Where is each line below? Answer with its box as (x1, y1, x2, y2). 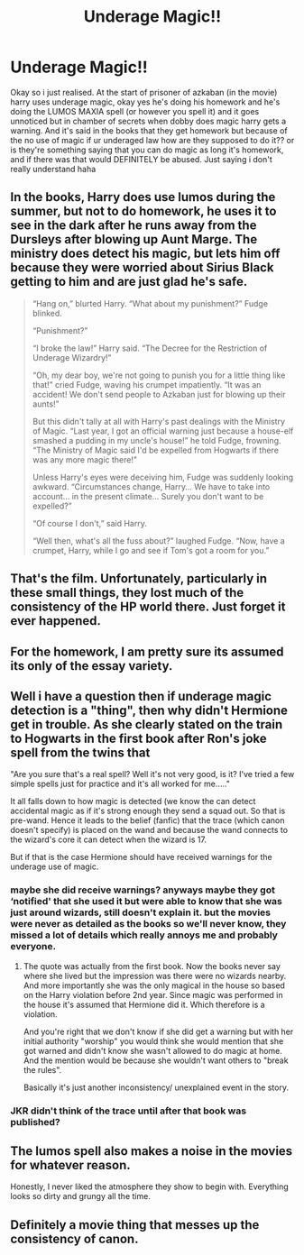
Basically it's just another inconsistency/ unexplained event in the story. (23, 1082, 290, 1093)
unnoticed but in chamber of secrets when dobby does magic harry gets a (10, 115, 287, 126)
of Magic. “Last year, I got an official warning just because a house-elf (32, 426, 294, 436)
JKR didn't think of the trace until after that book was (10, 1104, 247, 1117)
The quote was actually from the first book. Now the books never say (23, 960, 281, 971)
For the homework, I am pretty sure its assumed (10, 644, 284, 659)
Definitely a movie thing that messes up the (10, 1217, 260, 1232)
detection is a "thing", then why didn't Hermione (10, 702, 288, 718)
